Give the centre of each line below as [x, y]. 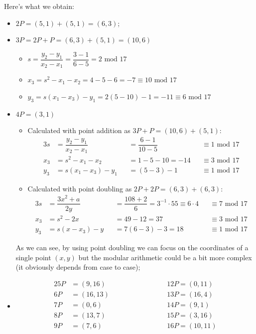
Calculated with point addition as [79, 130]
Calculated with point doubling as [80, 188]
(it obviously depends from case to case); [78, 267]
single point [33, 257]
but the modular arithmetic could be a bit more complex [165, 257]
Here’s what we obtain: [39, 6]
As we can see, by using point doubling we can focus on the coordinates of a [132, 247]
